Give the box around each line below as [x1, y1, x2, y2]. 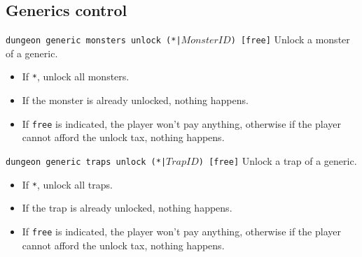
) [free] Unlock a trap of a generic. [198, 153, 357, 168]
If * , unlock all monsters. [22, 69, 130, 84]
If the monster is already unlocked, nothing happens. [22, 93, 249, 108]
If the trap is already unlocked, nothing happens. [22, 200, 232, 215]
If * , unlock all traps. [22, 177, 113, 191]
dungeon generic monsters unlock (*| [6, 36, 181, 46]
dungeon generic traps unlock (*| [6, 156, 167, 167]
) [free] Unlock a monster [230, 32, 350, 47]
